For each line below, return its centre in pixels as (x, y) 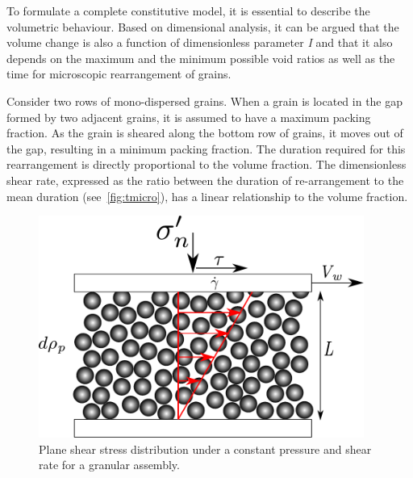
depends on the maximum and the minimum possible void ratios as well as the (201, 58)
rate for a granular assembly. (109, 465)
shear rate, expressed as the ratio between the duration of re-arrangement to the (205, 180)
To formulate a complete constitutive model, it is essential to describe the (188, 10)
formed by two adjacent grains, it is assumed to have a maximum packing (189, 117)
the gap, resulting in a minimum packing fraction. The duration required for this (206, 148)
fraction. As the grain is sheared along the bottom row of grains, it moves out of (205, 133)
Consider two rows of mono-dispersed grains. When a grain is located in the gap (205, 101)
